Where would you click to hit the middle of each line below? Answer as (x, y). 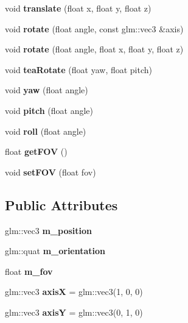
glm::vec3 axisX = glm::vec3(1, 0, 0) (74, 292)
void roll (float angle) (46, 131)
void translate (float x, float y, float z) (78, 8)
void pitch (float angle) (49, 110)
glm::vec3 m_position (49, 230)
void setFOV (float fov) (50, 172)
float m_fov (29, 271)
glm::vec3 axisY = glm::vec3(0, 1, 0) (74, 312)
